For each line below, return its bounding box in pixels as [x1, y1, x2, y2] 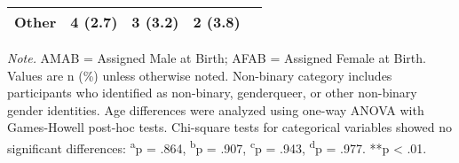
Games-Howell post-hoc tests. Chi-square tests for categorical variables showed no [7, 118, 452, 136]
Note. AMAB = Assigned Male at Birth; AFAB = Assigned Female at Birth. [7, 49, 426, 66]
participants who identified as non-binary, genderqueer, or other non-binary [7, 83, 417, 102]
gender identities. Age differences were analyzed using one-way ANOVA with [7, 100, 424, 119]
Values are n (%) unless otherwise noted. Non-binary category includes [7, 66, 392, 84]
